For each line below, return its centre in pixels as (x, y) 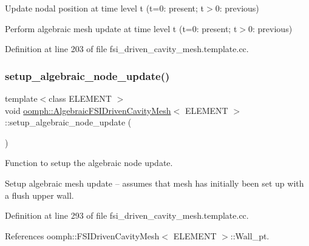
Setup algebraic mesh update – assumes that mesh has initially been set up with (154, 183)
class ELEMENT (80, 98)
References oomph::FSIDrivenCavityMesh (82, 235)
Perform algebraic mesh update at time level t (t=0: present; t (121, 28)
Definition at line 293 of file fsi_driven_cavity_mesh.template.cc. (127, 215)
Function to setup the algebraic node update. (89, 163)
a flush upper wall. (39, 195)
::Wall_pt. (250, 235)
